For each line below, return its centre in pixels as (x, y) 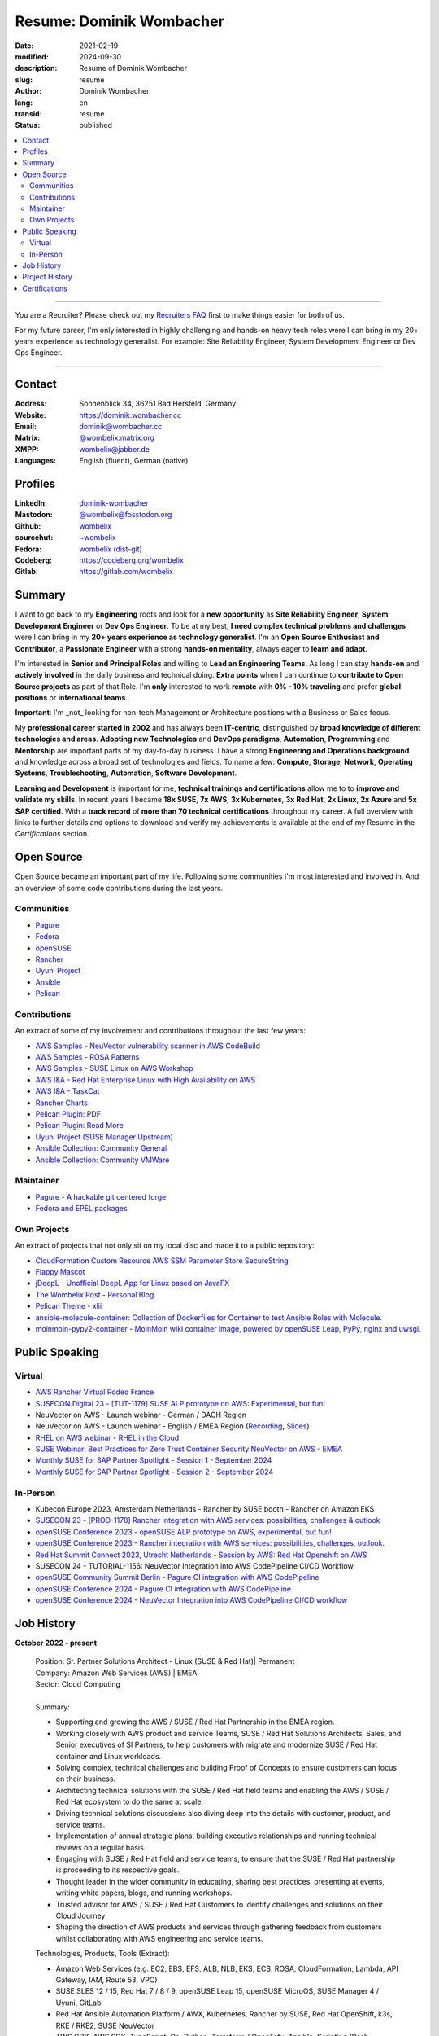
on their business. (86, 1779)
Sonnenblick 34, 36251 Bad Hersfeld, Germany (158, 404)
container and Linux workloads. (109, 1756)
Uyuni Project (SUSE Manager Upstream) (104, 1137)
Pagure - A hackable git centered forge (101, 1196)
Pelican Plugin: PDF (68, 1114)
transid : (28, 113)
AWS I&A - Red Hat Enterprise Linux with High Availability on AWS (146, 1080)
